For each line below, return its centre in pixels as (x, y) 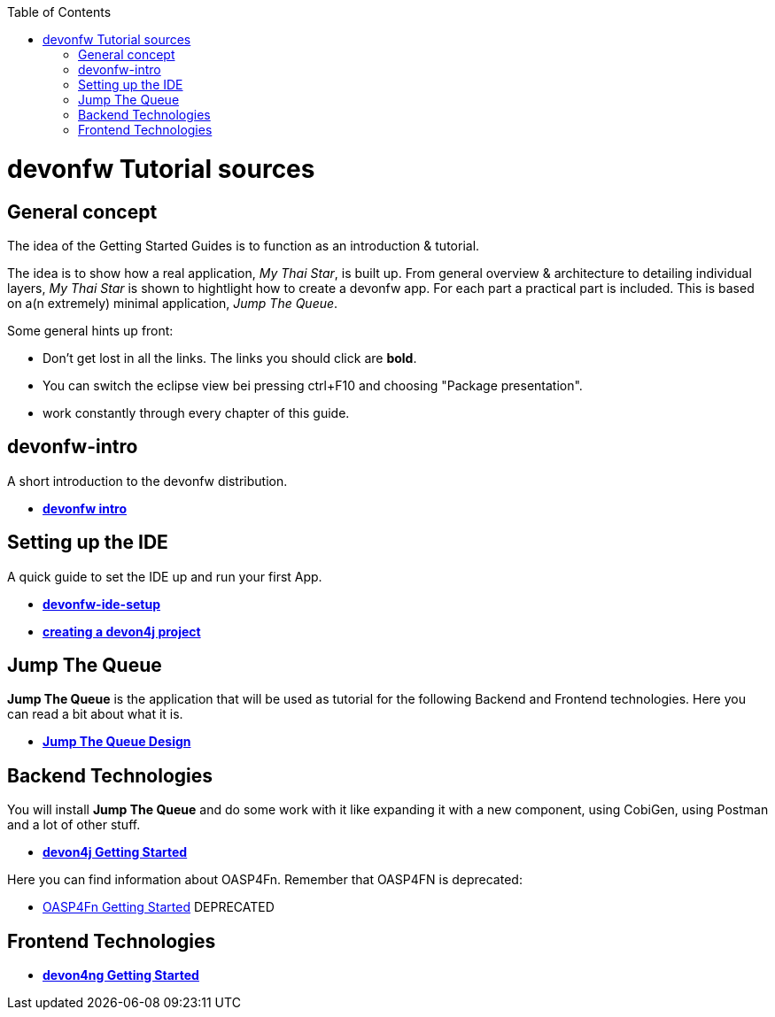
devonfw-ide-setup (102, 604)
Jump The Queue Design (117, 742)
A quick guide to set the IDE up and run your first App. (165, 576)
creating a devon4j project (122, 631)
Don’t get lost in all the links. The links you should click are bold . (230, 358)
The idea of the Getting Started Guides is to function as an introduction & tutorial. (244, 245)
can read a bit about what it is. (95, 714)
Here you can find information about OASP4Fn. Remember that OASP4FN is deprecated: (265, 880)
